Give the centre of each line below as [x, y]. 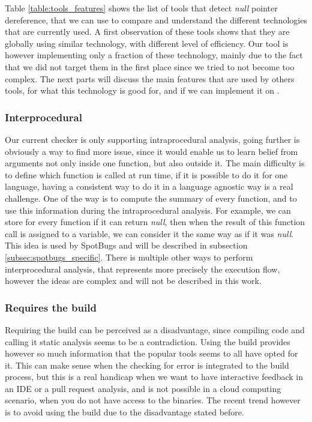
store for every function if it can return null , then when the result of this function [155, 222]
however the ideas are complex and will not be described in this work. [133, 281]
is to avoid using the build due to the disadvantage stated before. [124, 412]
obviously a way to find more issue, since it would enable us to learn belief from [151, 151]
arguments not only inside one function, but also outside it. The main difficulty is [155, 163]
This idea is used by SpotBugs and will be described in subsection [126, 245]
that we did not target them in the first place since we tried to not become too [150, 66]
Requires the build [51, 307]
